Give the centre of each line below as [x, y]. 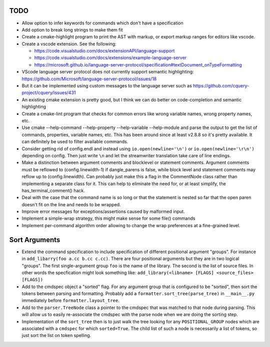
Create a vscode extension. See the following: [69, 44]
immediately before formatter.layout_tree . [70, 301]
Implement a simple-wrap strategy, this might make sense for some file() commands [108, 218]
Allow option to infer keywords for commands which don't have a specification [102, 23]
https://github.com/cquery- [221, 86]
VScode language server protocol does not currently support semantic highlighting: [108, 72]
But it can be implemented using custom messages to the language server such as [107, 86]
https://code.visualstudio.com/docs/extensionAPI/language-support [104, 51]
